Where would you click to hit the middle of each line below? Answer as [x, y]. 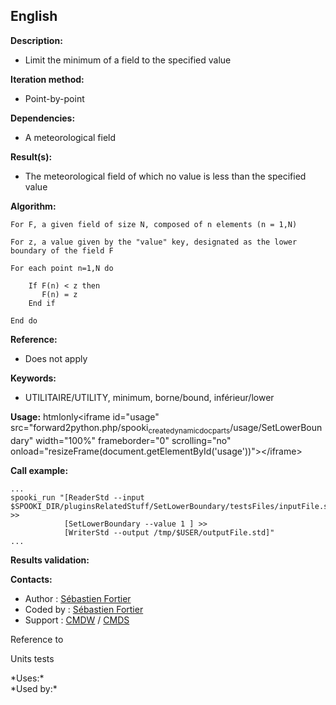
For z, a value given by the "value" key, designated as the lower [154, 242]
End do [24, 320]
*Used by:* [34, 688]
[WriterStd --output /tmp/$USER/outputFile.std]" [169, 532]
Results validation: [50, 560]
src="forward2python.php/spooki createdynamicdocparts [120, 428]
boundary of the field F [62, 250]
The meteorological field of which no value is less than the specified [165, 176]
